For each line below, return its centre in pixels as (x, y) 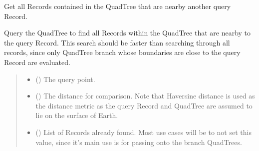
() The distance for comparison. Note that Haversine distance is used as (145, 96)
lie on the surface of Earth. (77, 115)
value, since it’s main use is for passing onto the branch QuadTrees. (139, 142)
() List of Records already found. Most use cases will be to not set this (143, 132)
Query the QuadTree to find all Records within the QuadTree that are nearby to (128, 33)
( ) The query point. (65, 79)
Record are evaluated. (37, 62)
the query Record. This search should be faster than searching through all (117, 42)
